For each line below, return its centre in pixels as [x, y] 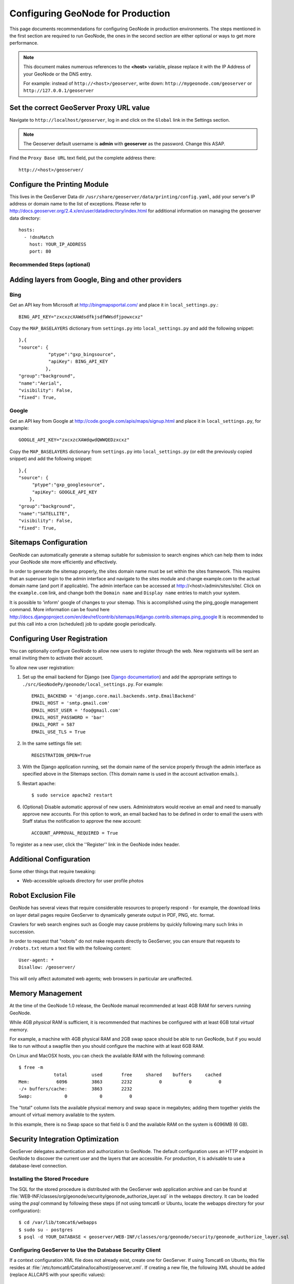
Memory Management [46, 994]
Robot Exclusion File [43, 895]
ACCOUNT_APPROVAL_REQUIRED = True [75, 833]
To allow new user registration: [42, 667]
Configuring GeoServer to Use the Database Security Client [85, 1250]
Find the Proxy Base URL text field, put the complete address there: [83, 158]
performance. [24, 43]
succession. [22, 932]
